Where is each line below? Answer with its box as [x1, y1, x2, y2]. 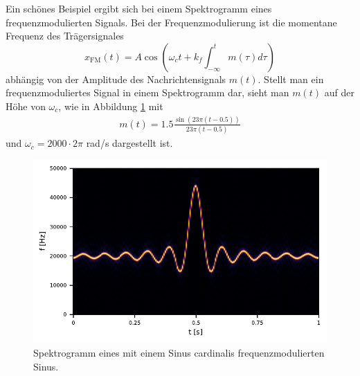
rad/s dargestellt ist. [86, 136, 173, 150]
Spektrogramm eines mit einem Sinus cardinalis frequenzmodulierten [33, 345, 325, 359]
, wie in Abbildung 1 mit [58, 98, 163, 113]
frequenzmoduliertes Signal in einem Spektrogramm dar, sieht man [6, 85, 289, 100]
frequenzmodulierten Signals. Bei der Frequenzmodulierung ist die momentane [6, 15, 337, 29]
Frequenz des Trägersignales [6, 28, 124, 43]
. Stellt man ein [258, 71, 324, 86]
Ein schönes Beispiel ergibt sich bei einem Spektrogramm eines [6, 1, 272, 15]
